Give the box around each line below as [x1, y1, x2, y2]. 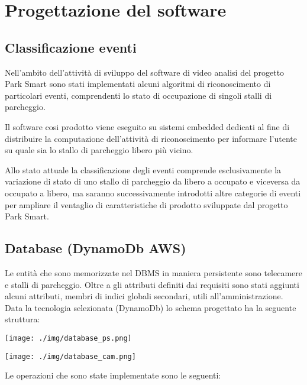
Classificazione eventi [5, 38, 137, 56]
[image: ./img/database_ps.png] [5, 334, 132, 342]
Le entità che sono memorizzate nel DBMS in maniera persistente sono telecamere [5, 266, 303, 279]
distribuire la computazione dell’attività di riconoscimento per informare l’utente [5, 132, 297, 144]
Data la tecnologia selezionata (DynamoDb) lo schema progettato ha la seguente [5, 301, 296, 313]
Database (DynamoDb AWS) [5, 239, 186, 257]
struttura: [5, 313, 40, 325]
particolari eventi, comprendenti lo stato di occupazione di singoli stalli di [5, 89, 272, 101]
